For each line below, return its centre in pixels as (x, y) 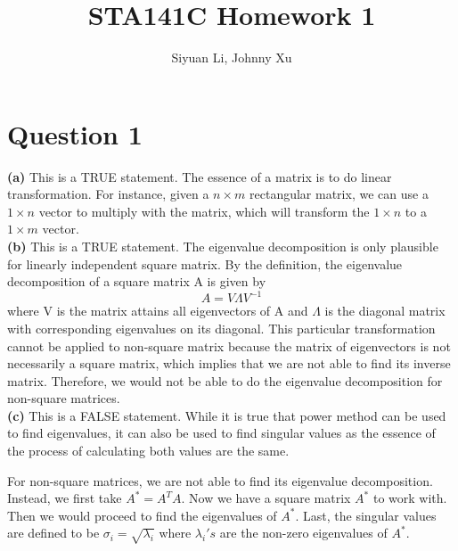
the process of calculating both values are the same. (148, 451)
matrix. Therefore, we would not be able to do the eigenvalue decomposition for (225, 380)
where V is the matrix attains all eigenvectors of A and (158, 311)
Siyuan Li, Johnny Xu (232, 58)
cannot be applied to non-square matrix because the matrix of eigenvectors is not (229, 345)
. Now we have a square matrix (266, 498)
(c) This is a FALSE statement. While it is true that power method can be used (227, 415)
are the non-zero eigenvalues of (303, 533)
